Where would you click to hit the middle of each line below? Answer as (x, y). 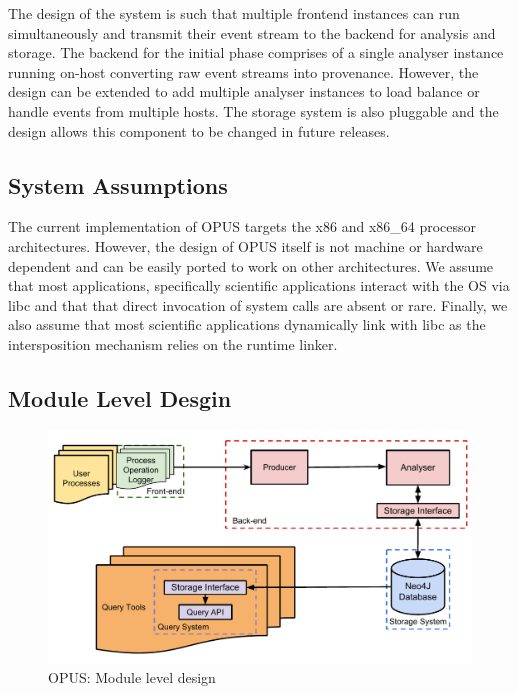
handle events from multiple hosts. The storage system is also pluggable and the (253, 110)
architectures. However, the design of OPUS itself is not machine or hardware (245, 245)
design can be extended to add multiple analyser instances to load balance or (244, 91)
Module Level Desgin (120, 397)
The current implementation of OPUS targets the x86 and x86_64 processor (242, 226)
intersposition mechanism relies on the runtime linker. (173, 343)
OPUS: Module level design (132, 677)
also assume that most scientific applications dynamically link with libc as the (247, 324)
